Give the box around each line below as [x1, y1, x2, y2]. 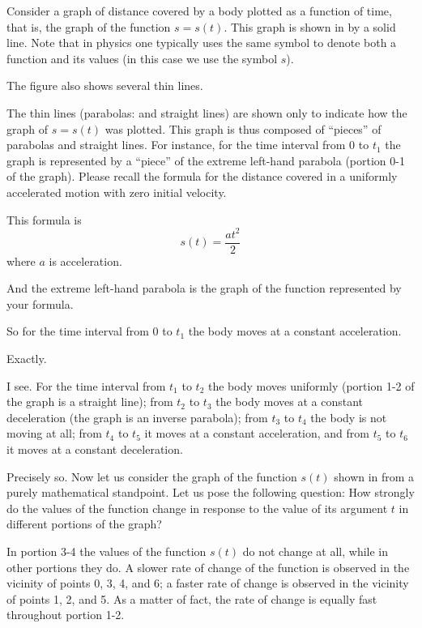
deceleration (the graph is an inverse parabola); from [6, 408, 268, 425]
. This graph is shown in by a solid [224, 18, 396, 35]
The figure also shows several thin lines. [6, 77, 203, 94]
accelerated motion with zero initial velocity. [6, 183, 227, 200]
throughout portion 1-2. [6, 606, 125, 623]
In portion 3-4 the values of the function [6, 543, 207, 559]
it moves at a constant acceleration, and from [144, 425, 369, 442]
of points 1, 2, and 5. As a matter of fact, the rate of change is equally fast [6, 590, 377, 607]
